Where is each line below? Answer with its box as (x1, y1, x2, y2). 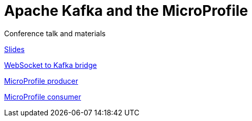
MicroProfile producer (4, 76, 79, 85)
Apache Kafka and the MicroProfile (4, 2, 248, 19)
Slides (4, 44, 25, 54)
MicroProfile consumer (4, 92, 81, 101)
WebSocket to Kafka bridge (4, 60, 97, 69)
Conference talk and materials (4, 29, 106, 38)
